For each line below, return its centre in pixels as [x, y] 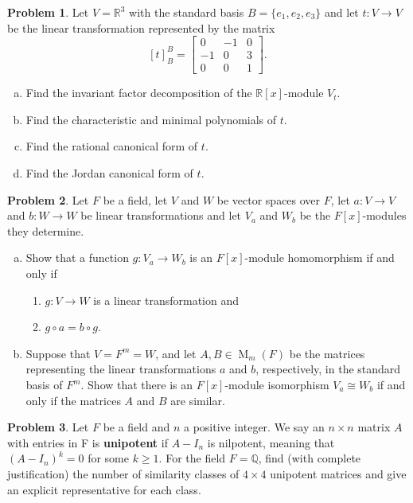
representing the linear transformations [121, 369]
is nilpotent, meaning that [271, 442]
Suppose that [58, 353]
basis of [44, 384]
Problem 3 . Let [48, 427]
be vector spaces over [269, 199]
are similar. [198, 400]
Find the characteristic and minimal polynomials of [151, 119]
